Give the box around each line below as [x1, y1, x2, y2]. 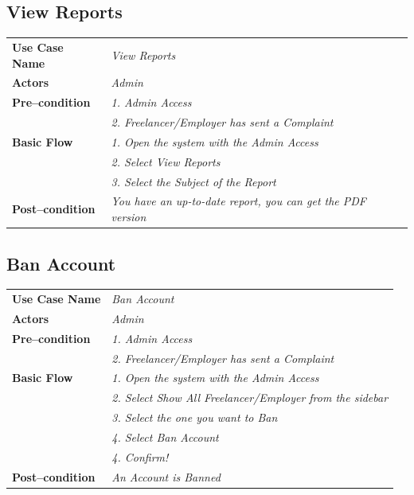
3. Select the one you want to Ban [111, 409, 278, 426]
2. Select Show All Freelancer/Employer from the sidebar [111, 389, 389, 406]
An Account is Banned [111, 468, 221, 485]
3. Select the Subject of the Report [111, 173, 276, 189]
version [111, 209, 146, 225]
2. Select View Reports [111, 153, 221, 170]
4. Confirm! [111, 448, 169, 465]
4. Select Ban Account [111, 429, 219, 445]
